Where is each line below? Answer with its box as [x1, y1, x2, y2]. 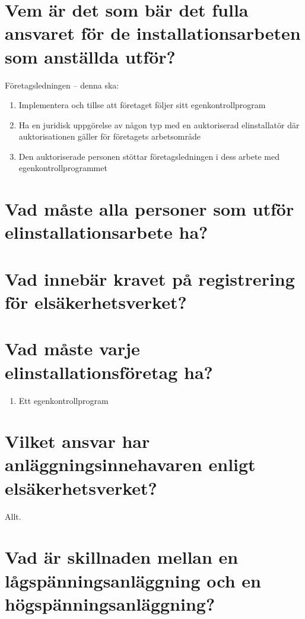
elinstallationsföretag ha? [5, 359, 213, 384]
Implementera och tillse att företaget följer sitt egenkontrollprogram [18, 99, 266, 111]
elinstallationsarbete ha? [5, 220, 208, 244]
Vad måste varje [5, 336, 140, 361]
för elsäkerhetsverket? [5, 290, 187, 314]
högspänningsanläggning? [5, 591, 215, 615]
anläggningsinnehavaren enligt [5, 452, 256, 476]
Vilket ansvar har [5, 429, 150, 453]
